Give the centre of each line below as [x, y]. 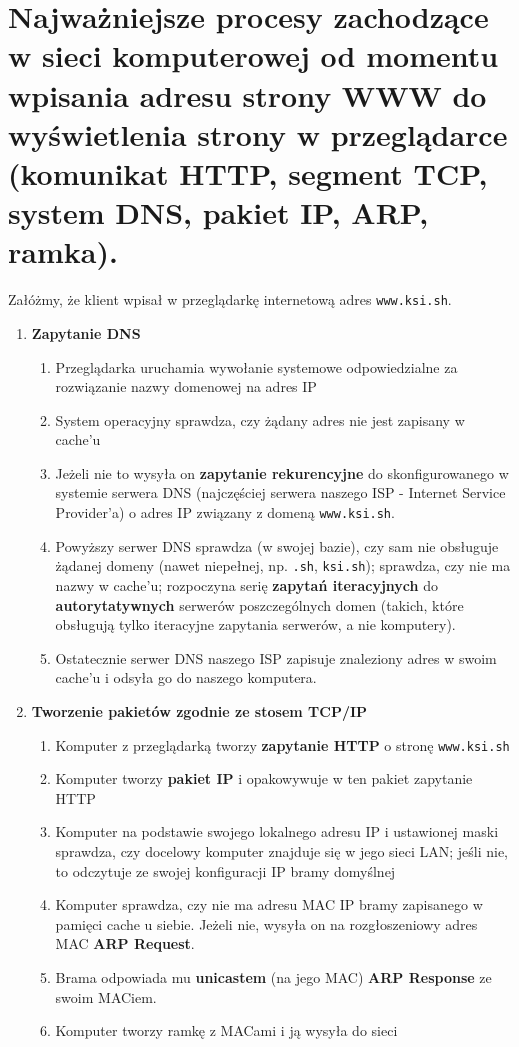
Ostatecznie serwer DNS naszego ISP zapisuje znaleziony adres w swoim [276, 657]
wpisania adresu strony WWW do [247, 94]
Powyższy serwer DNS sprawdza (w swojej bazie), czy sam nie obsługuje [277, 545]
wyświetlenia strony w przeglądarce [258, 133]
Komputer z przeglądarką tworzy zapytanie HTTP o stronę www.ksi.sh [282, 744]
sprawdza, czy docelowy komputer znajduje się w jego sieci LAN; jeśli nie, [282, 850]
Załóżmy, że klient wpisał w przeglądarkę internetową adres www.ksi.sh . [230, 299]
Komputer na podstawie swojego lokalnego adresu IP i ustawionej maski [277, 831]
